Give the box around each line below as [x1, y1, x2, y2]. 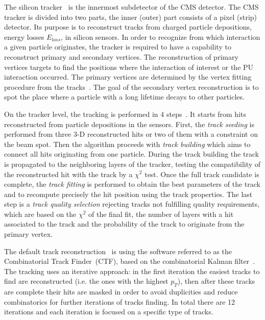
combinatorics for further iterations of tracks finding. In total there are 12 [4, 296, 235, 307]
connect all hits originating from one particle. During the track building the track [4, 149, 259, 159]
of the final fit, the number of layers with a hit [88, 208, 234, 219]
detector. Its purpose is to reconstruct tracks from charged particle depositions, [4, 21, 252, 32]
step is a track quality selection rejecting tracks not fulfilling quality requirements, [4, 199, 260, 209]
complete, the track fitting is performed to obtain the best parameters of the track [4, 179, 260, 189]
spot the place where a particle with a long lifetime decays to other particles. [4, 91, 245, 102]
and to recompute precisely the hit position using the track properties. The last [4, 188, 253, 199]
